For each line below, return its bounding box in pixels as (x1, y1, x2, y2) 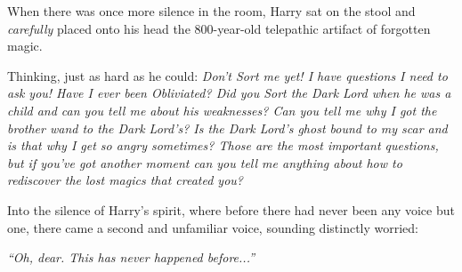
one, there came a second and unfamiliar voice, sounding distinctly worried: (7, 218, 419, 236)
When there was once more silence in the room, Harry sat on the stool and (7, 2, 416, 20)
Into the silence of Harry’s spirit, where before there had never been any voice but (7, 200, 455, 219)
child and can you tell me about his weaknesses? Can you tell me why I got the (7, 100, 437, 119)
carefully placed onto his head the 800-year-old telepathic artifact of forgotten (7, 19, 431, 37)
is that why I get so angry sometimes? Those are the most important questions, (7, 136, 439, 155)
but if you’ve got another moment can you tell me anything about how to (7, 153, 402, 172)
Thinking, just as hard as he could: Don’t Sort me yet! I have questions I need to (7, 66, 448, 84)
